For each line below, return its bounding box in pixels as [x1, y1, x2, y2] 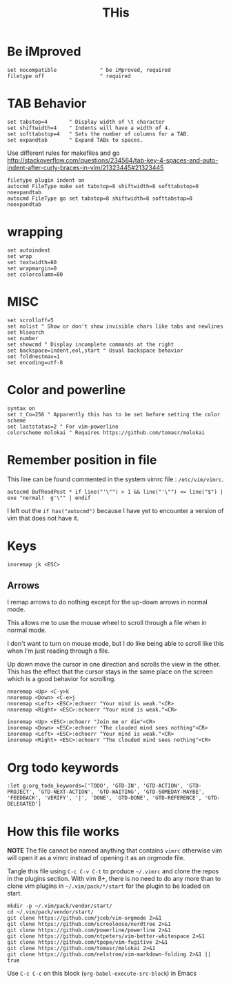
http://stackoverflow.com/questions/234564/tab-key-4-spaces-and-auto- [7, 156, 219, 164]
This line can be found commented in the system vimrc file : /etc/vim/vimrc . [7, 475, 224, 483]
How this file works [7, 824, 120, 839]
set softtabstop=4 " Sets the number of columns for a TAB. [7, 130, 190, 138]
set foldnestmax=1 [7, 353, 60, 360]
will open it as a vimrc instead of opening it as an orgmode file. [7, 854, 185, 862]
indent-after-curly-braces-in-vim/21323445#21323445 [7, 163, 164, 171]
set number [7, 335, 39, 342]
